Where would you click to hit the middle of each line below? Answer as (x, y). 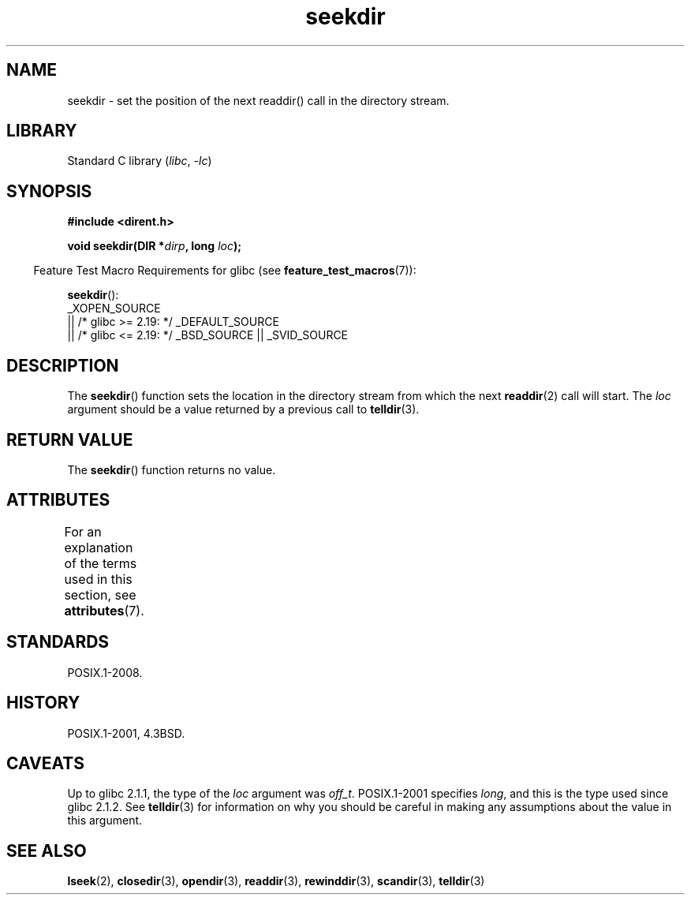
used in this (98, 579)
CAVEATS (45, 763)
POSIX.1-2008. (105, 672)
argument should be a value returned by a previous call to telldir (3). (243, 409)
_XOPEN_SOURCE (114, 308)
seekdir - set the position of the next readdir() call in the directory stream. (258, 100)
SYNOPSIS (49, 191)
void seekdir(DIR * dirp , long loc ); (154, 246)
